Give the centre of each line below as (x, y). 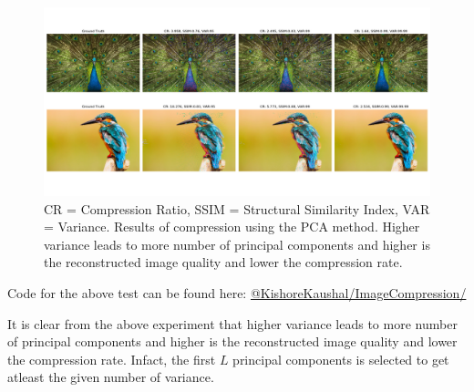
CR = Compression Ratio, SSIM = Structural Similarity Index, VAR (237, 208)
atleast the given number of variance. (111, 377)
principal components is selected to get (341, 359)
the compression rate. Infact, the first (112, 359)
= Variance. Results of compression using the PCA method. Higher (232, 227)
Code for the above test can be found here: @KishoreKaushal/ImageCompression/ (237, 293)
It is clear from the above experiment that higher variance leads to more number (232, 323)
